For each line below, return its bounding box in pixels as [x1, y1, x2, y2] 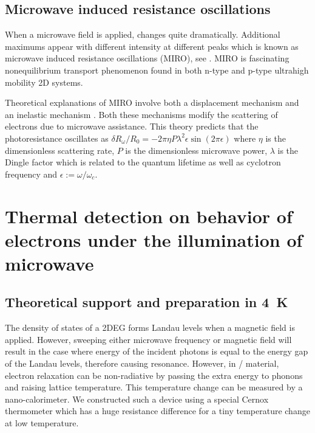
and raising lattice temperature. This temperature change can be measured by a [5, 381, 303, 393]
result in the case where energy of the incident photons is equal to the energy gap [5, 345, 308, 358]
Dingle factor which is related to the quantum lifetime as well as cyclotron [5, 156, 281, 168]
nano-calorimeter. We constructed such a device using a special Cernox [5, 392, 269, 405]
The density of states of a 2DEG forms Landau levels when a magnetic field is [5, 321, 295, 334]
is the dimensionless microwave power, [125, 144, 268, 156]
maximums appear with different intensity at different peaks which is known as [5, 40, 299, 52]
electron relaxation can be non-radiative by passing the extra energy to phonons [5, 369, 303, 381]
